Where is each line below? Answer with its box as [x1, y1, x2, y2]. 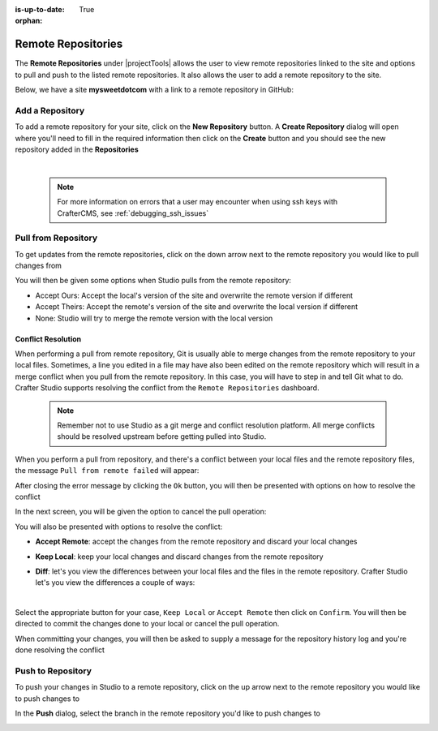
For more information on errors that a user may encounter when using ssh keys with [57, 197, 338, 207]
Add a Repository [15, 105, 85, 116]
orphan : [15, 16, 43, 26]
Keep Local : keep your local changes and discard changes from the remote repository [35, 552, 324, 561]
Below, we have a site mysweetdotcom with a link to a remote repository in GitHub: [15, 85, 294, 95]
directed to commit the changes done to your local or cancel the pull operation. [15, 619, 280, 629]
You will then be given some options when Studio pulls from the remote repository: [15, 276, 292, 286]
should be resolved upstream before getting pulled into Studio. [57, 432, 267, 441]
